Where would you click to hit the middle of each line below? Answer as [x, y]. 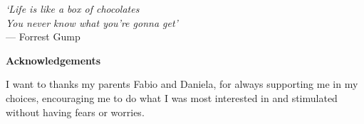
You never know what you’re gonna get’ [92, 22]
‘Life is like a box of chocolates [73, 9]
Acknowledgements [53, 60]
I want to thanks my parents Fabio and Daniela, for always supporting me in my [182, 84]
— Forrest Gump [43, 36]
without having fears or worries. [75, 112]
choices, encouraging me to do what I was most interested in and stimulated [172, 97]
